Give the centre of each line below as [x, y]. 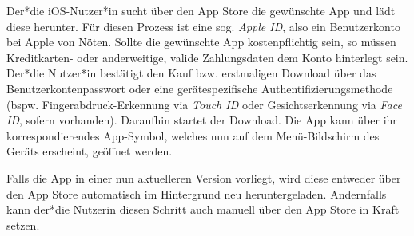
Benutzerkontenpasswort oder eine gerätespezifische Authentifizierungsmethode [200, 88]
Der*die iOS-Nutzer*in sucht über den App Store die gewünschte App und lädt [201, 10]
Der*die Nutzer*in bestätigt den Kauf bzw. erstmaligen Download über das [191, 73]
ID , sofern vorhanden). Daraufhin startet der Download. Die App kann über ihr [202, 120]
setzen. [23, 224]
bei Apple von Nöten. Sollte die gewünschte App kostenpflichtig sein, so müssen [201, 42]
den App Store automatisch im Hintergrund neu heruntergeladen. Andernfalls [197, 193]
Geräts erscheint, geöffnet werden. [90, 151]
